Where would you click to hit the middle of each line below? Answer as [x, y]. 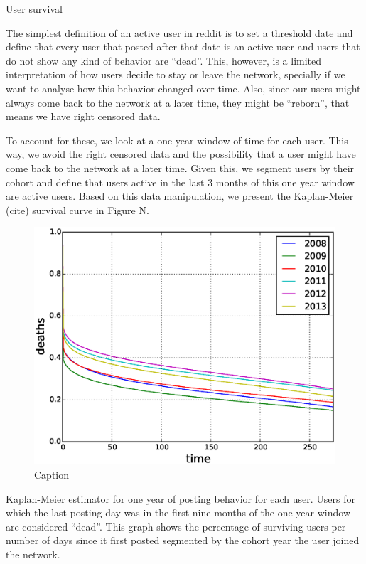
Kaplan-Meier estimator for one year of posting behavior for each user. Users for [181, 498]
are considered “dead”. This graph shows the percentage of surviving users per [176, 526]
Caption [52, 475]
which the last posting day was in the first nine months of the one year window [178, 512]
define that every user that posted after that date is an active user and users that [183, 47]
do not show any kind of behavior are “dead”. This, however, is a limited [164, 60]
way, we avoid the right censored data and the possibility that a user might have [181, 154]
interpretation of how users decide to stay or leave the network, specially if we [176, 74]
